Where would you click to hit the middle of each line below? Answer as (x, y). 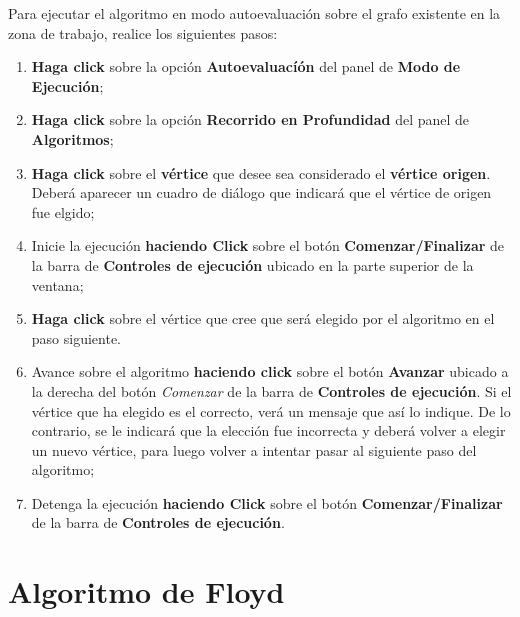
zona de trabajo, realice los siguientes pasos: (143, 32)
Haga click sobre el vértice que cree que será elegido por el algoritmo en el (263, 318)
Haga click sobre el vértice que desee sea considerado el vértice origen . (261, 172)
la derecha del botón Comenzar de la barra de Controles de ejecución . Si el (271, 390)
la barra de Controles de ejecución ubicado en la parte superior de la (252, 264)
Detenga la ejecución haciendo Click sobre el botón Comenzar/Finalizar (267, 502)
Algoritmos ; (72, 138)
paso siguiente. (76, 337)
